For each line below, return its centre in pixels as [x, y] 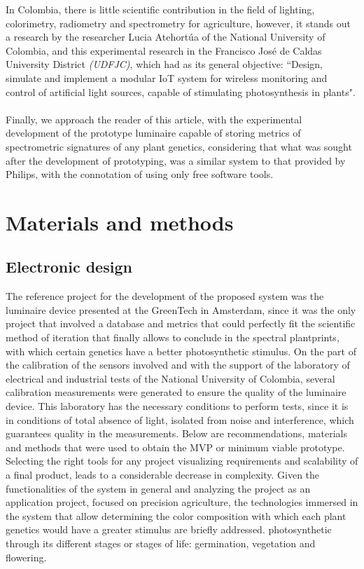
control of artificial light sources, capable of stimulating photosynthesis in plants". [181, 91]
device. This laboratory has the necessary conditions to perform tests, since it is [177, 406]
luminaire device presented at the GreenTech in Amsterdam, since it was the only [181, 309]
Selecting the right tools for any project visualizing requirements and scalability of [182, 461]
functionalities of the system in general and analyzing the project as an [158, 488]
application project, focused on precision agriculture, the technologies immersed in [182, 502]
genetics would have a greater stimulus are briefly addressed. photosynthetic [169, 529]
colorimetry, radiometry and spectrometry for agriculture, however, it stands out [178, 23]
